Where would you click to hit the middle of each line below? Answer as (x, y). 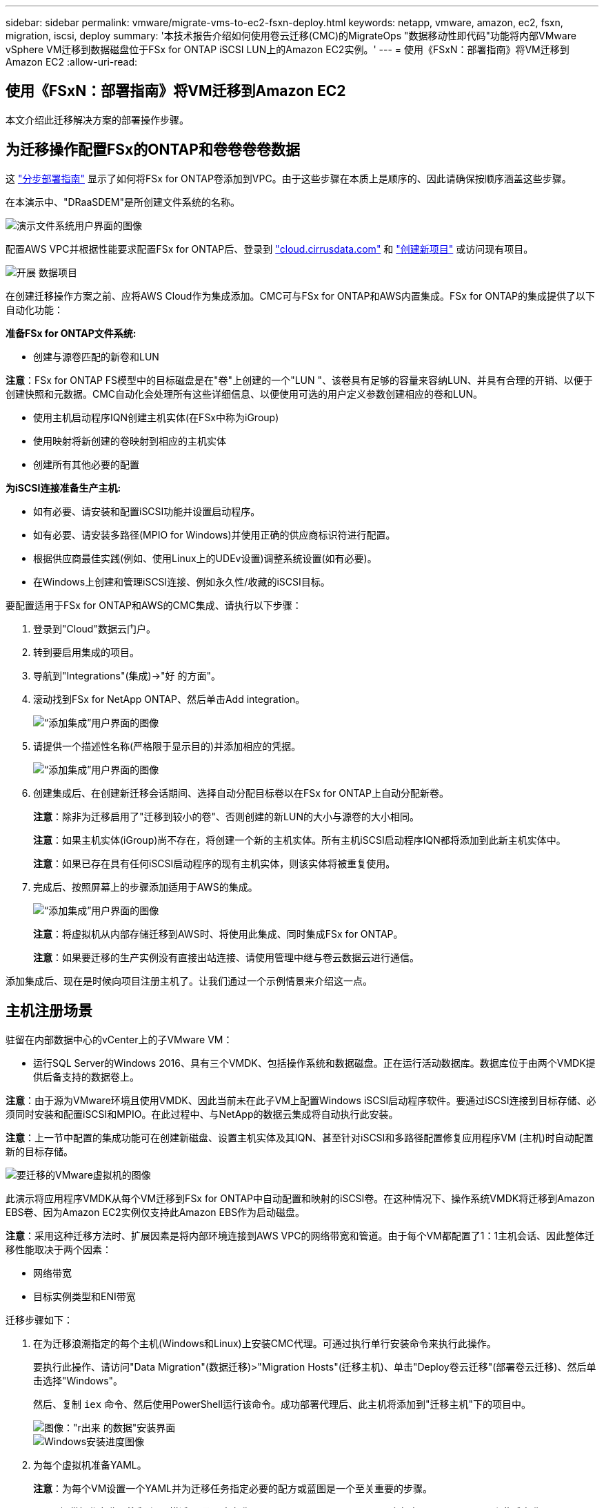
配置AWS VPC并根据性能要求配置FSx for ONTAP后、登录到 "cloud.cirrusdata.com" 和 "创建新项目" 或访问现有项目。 (270, 249)
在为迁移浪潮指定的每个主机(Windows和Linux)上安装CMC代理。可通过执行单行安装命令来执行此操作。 (265, 1343)
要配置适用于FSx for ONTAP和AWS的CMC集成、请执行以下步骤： (154, 605)
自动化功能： (34, 309)
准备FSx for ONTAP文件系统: (71, 333)
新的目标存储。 (39, 1151)
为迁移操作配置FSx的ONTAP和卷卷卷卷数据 (153, 150)
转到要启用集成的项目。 (86, 652)
